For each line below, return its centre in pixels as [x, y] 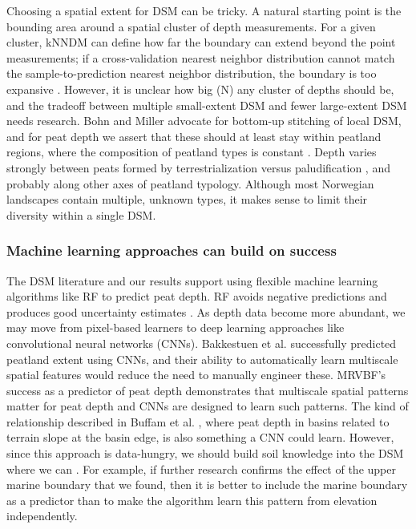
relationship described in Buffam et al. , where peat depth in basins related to [198, 421]
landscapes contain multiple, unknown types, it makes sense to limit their [187, 199]
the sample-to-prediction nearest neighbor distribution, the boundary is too [192, 73]
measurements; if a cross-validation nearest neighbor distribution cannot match [201, 57]
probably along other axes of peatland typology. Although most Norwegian [190, 183]
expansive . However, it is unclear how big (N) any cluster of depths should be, [200, 89]
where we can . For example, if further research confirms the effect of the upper [201, 468]
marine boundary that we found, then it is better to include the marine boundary [207, 485]
